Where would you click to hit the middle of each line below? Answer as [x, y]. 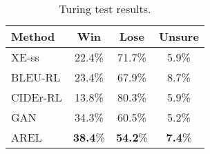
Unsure [179, 36]
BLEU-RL [36, 77]
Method [33, 36]
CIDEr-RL [37, 97]
